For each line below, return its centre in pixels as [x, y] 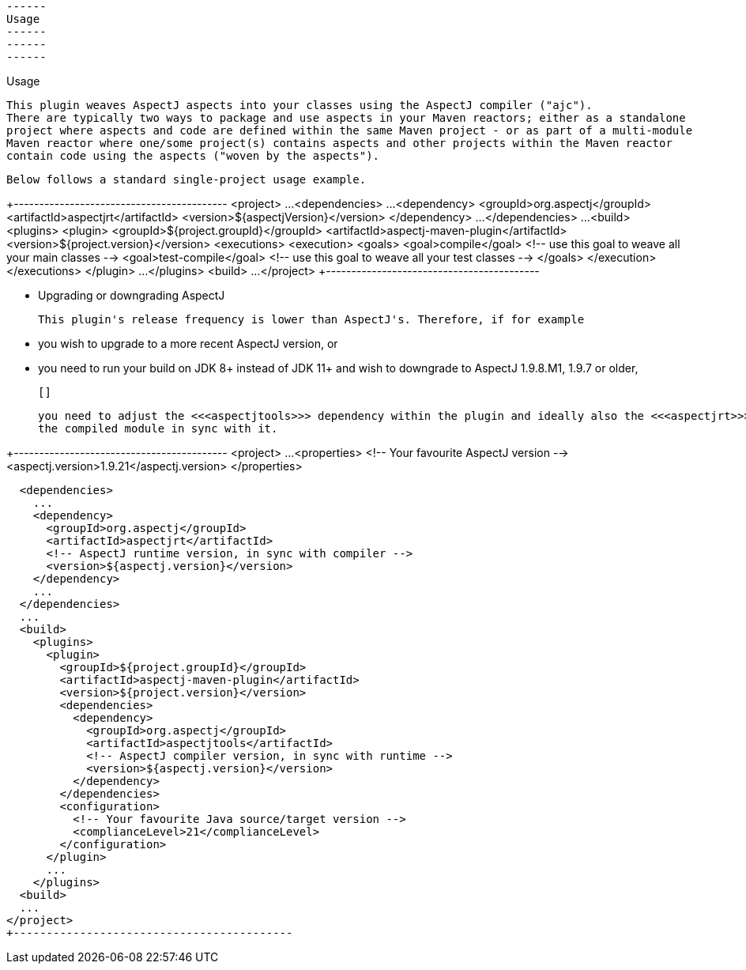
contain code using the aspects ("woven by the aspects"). [193, 156]
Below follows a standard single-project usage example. [186, 179]
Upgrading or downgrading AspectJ [132, 295]
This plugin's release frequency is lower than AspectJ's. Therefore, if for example [311, 319]
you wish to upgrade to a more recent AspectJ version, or [188, 343]
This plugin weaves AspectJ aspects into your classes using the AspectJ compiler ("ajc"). [300, 105]
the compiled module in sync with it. [158, 428]
